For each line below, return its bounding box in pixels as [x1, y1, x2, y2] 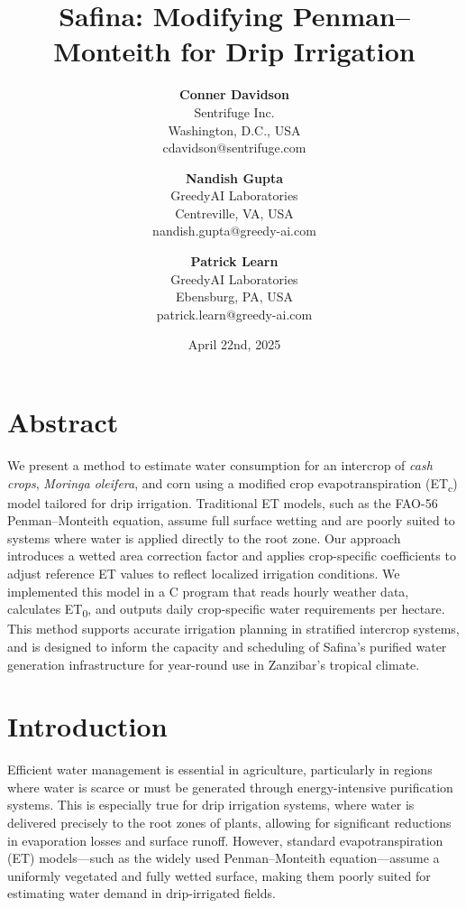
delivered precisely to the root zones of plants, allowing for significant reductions [7, 813, 452, 832]
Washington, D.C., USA [168, 120, 301, 139]
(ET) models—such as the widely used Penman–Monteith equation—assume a [7, 848, 440, 867]
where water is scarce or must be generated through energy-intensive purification [7, 777, 453, 796]
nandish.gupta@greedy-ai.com [152, 221, 316, 240]
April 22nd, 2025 [187, 335, 281, 354]
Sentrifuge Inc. [194, 102, 275, 121]
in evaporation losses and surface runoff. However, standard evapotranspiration [7, 830, 443, 849]
